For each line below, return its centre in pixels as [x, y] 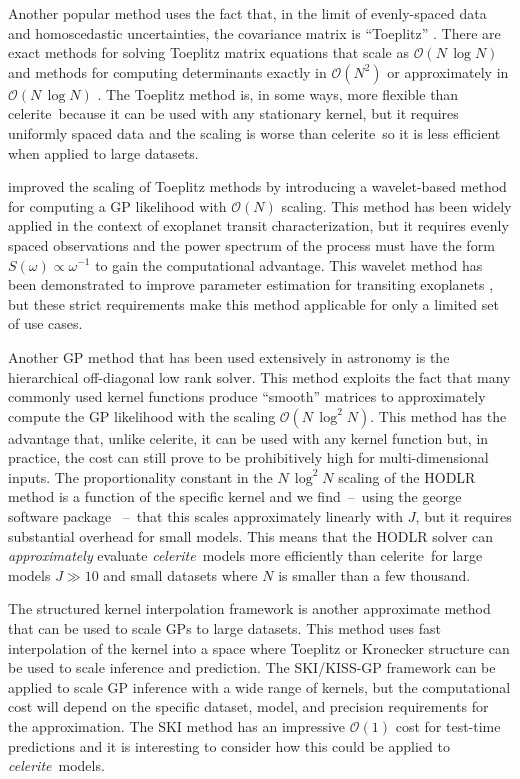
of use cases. [45, 323]
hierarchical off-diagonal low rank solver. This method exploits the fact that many [259, 376]
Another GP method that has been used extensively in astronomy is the [229, 356]
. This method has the [438, 415]
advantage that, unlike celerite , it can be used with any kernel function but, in [248, 437]
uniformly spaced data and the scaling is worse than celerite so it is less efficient [254, 132]
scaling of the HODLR [407, 476]
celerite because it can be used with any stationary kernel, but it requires [233, 113]
